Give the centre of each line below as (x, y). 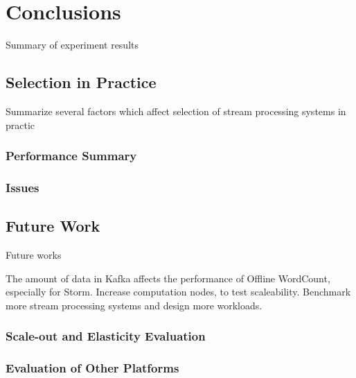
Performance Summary (71, 156)
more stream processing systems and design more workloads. (134, 305)
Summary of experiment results (72, 45)
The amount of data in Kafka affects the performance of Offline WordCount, (168, 278)
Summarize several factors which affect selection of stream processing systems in (176, 111)
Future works (34, 255)
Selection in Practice (81, 82)
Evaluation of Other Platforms (92, 368)
